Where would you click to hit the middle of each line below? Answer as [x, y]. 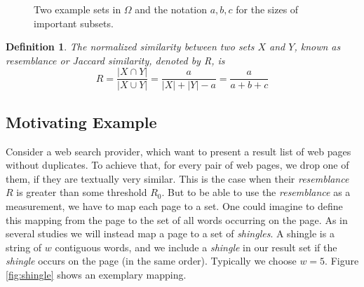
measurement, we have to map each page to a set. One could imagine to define [174, 206]
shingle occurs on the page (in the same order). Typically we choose [151, 261]
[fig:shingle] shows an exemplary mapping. [96, 274]
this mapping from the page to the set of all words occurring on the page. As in [177, 219]
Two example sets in [77, 9]
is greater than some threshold [82, 192]
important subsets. [74, 23]
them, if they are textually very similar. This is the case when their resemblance [177, 178]
